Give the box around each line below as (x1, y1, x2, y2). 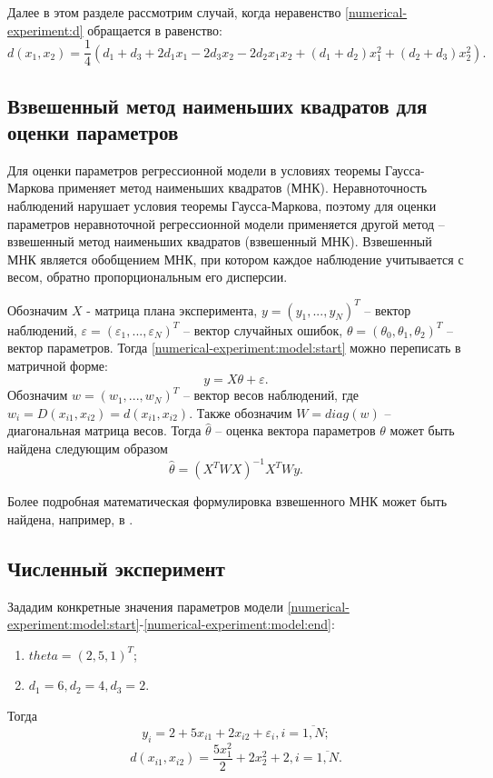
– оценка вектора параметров (215, 421, 376, 440)
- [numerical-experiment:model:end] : (139, 614, 335, 633)
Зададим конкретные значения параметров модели (7, 596, 284, 615)
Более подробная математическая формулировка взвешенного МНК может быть (7, 492, 448, 511)
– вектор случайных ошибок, (183, 320, 343, 339)
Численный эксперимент (7, 554, 225, 582)
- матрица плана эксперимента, (86, 300, 258, 319)
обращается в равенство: (87, 20, 222, 39)
